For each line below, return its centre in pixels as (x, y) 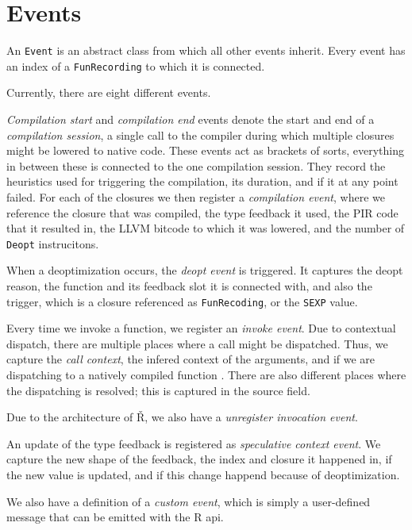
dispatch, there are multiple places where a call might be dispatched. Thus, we (197, 343)
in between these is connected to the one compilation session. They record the (196, 165)
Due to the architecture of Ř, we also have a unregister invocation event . (182, 417)
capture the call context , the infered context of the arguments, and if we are (191, 359)
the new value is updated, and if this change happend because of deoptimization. (203, 475)
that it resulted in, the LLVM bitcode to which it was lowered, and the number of (206, 228)
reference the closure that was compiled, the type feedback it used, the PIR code (202, 212)
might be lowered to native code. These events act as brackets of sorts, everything (206, 150)
